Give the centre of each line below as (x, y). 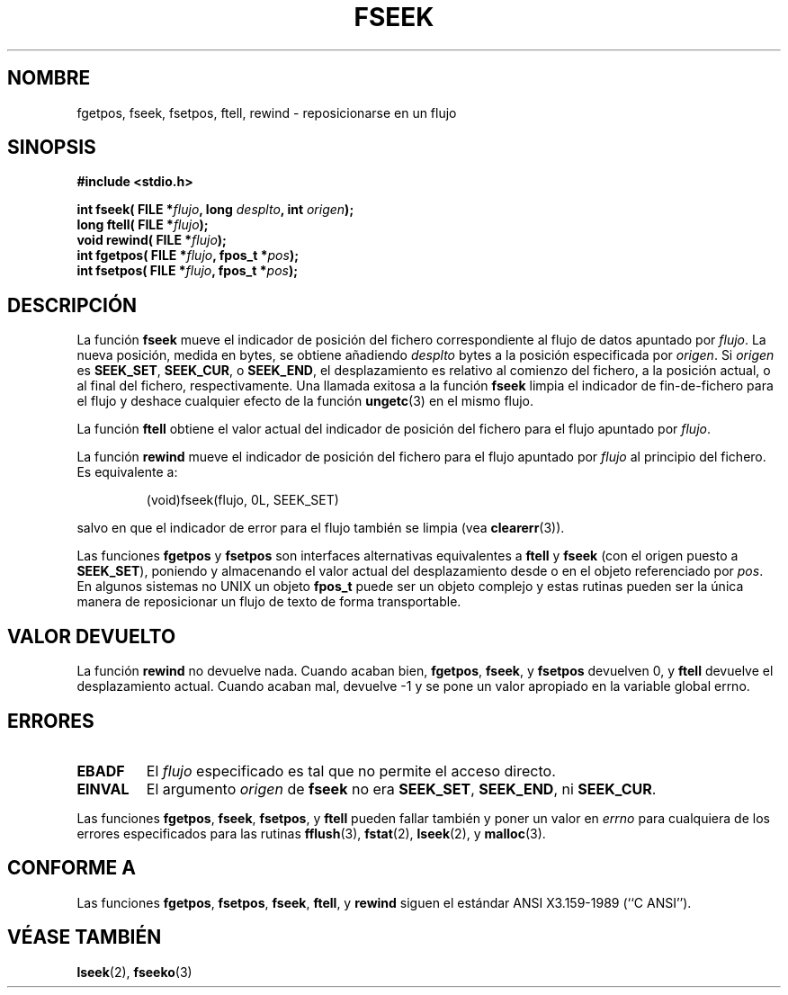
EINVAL (103, 789)
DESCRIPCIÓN (72, 305)
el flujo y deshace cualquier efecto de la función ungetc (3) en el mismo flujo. (305, 401)
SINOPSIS (52, 148)
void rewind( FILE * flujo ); (152, 240)
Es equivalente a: (127, 472)
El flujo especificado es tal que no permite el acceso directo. (351, 771)
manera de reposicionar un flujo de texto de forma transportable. (269, 602)
